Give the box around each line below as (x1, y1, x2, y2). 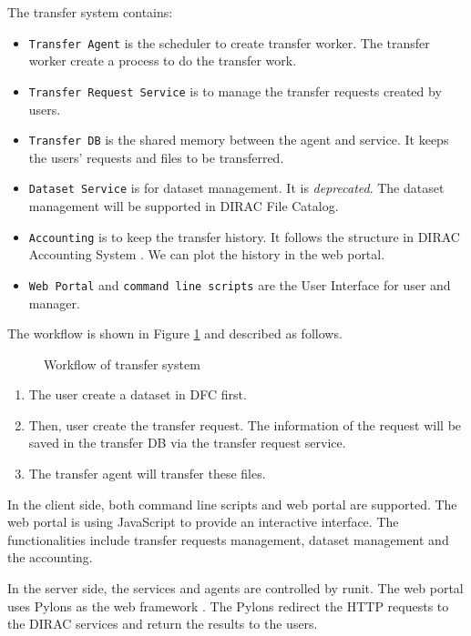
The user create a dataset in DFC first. (28, 385, 247, 404)
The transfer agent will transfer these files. (28, 464, 266, 483)
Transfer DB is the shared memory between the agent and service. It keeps (28, 130, 449, 149)
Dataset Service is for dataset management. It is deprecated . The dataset (28, 178, 445, 197)
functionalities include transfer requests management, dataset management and (7, 530, 449, 549)
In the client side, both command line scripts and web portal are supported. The (7, 494, 457, 513)
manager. (28, 293, 80, 312)
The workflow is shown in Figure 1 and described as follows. (7, 324, 343, 343)
